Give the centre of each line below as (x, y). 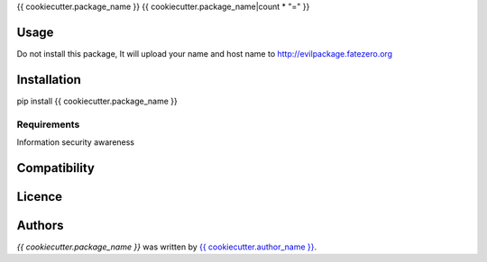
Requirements (48, 124)
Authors (40, 225)
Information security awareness (76, 142)
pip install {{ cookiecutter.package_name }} (97, 101)
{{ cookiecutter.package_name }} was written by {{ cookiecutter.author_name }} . (167, 247)
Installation (49, 80)
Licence (40, 197)
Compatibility (55, 168)
